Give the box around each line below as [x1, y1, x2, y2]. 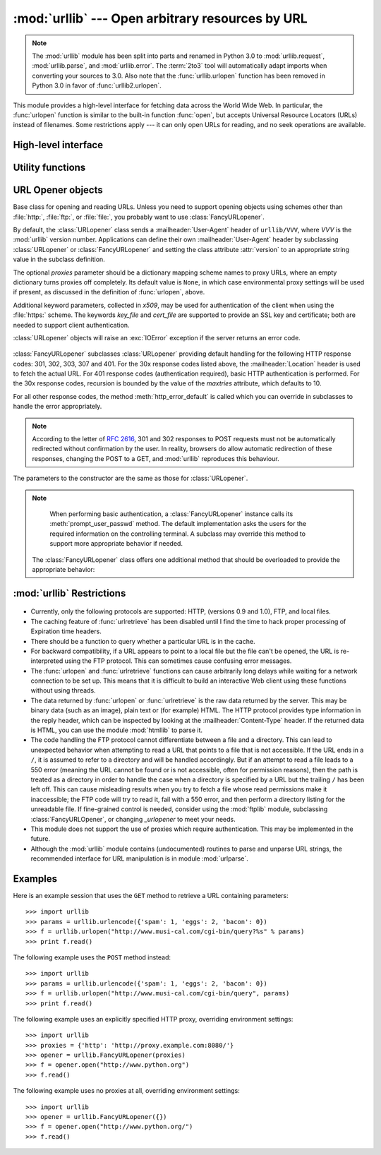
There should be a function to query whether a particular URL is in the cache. [30, 637, 255, 645]
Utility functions [13, 162, 86, 174]
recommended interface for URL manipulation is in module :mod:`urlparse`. [30, 854, 248, 863]
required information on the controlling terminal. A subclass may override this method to [49, 529, 306, 538]
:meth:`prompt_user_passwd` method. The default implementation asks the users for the [49, 520, 307, 528]
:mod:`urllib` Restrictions [13, 587, 126, 599]
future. [30, 834, 51, 843]
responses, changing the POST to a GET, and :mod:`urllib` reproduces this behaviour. [32, 454, 279, 462]
